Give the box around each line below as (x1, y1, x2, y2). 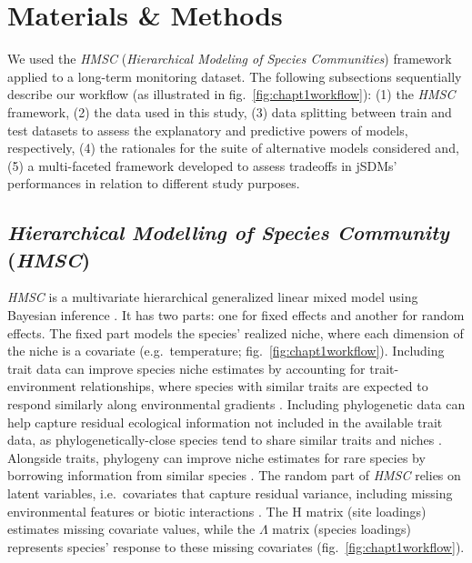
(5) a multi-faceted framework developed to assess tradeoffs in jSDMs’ (7, 156, 397, 175)
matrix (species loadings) (272, 519, 411, 538)
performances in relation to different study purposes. (7, 174, 300, 193)
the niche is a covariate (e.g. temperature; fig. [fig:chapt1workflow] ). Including (7, 341, 445, 360)
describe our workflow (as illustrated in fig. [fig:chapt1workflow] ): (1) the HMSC (7, 85, 456, 104)
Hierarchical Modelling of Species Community (7, 218, 449, 246)
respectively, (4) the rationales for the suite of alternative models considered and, (7, 138, 459, 157)
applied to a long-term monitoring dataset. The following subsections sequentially (7, 66, 462, 85)
